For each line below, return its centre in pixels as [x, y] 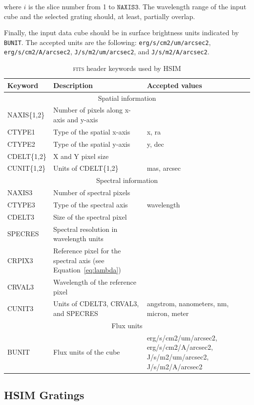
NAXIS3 [20, 192]
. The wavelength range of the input [192, 6]
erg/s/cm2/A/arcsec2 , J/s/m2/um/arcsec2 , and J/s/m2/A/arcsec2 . [107, 52]
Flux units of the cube [86, 352]
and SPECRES [75, 313]
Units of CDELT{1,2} [86, 168]
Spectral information [127, 180]
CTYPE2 [21, 144]
